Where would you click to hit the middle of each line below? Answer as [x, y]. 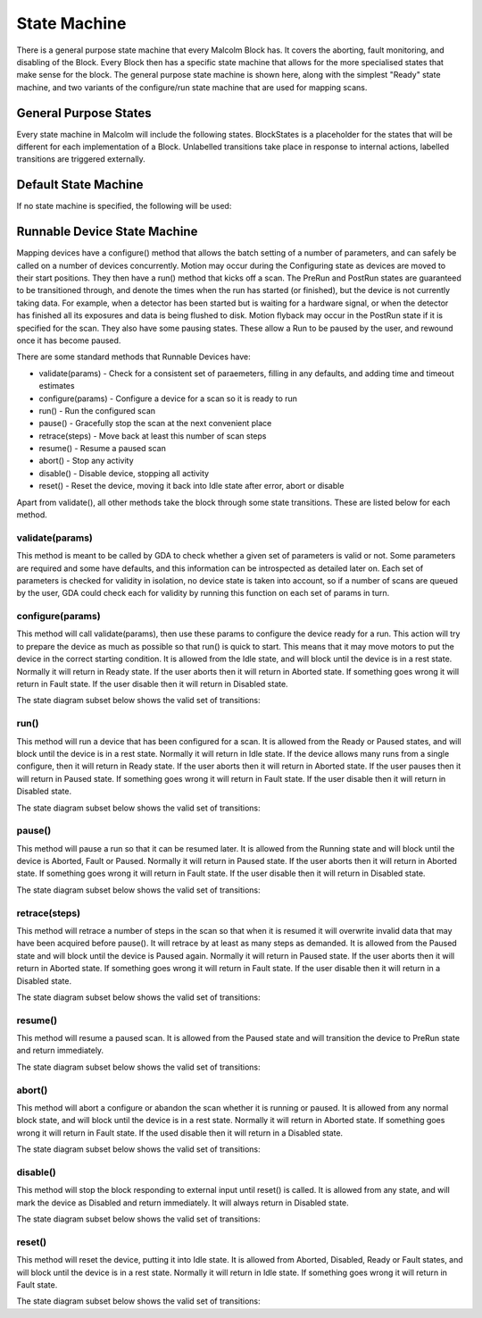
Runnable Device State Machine [107, 232]
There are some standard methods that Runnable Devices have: [133, 357]
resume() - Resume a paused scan [103, 449]
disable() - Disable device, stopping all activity [124, 473]
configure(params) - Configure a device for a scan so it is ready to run [168, 399]
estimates [57, 386]
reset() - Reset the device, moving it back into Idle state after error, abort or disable [191, 486]
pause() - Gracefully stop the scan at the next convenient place [155, 424]
